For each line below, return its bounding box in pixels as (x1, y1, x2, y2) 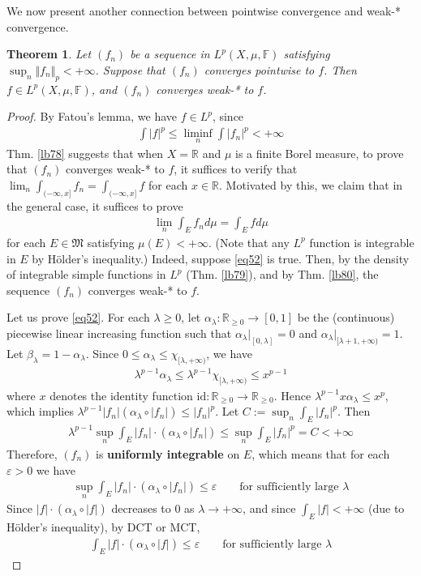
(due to (368, 500, 405, 517)
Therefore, (6, 446, 58, 463)
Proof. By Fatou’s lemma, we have (6, 108, 177, 125)
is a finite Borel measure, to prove (235, 144, 404, 161)
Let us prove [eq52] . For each (6, 309, 150, 326)
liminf (183, 128, 213, 140)
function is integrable (309, 233, 415, 250)
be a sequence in (130, 45, 210, 62)
